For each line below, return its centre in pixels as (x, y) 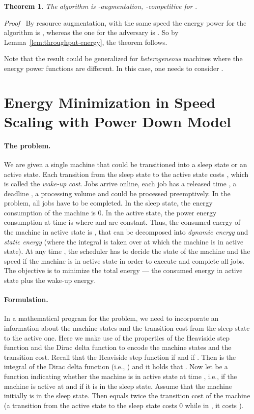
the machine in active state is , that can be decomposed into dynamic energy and (126, 232)
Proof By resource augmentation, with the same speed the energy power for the (125, 22)
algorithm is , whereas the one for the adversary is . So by (91, 32)
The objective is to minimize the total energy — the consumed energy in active (123, 270)
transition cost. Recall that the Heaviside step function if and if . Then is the (120, 357)
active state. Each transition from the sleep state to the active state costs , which (126, 174)
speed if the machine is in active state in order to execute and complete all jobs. (124, 260)
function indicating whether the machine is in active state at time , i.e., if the (121, 376)
